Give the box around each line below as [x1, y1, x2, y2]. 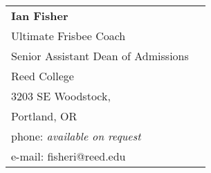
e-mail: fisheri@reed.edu [11, 148, 126, 164]
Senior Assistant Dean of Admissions [11, 48, 189, 64]
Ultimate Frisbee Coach [11, 28, 126, 44]
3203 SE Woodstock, [11, 88, 111, 104]
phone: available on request [11, 128, 141, 144]
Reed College [11, 68, 74, 84]
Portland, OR [11, 108, 77, 124]
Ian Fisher [11, 8, 68, 24]
